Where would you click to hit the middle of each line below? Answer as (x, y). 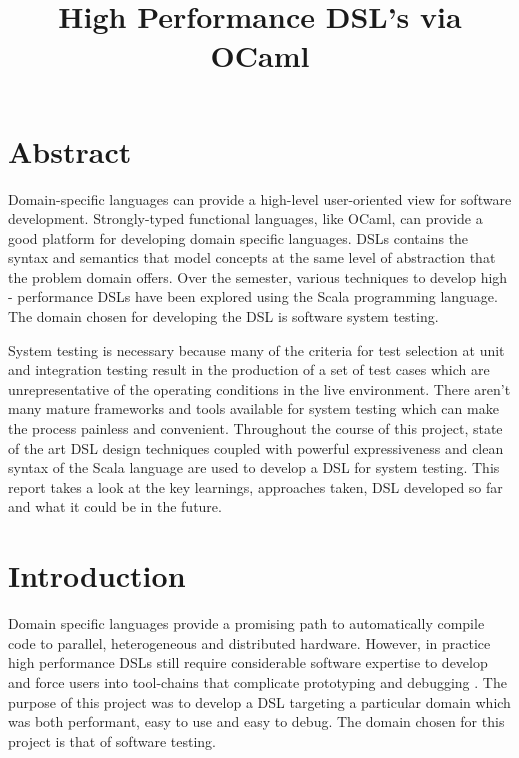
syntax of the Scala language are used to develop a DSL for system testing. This (254, 467)
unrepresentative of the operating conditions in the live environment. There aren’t (259, 388)
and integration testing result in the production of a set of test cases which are (249, 369)
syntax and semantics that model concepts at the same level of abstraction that (252, 257)
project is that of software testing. (112, 740)
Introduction (97, 575)
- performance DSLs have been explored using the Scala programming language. (253, 296)
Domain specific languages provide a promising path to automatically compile (246, 623)
